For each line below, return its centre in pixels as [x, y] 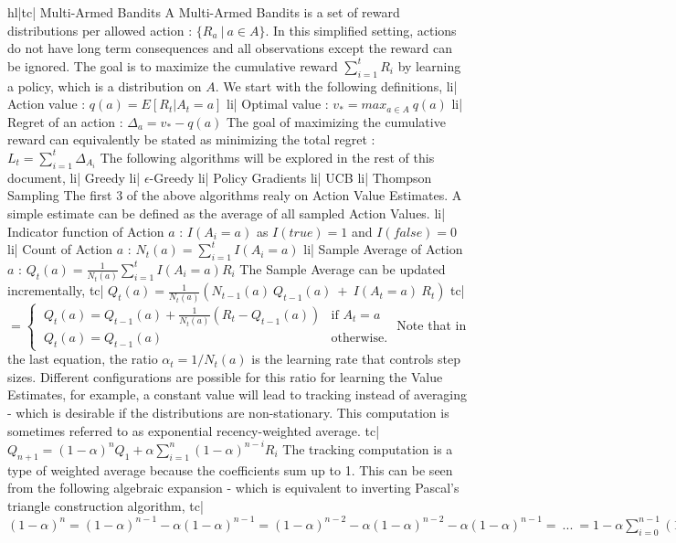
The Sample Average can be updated [343, 268]
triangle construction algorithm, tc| [106, 505]
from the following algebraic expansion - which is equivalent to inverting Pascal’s [233, 488]
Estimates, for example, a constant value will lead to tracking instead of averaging [238, 394]
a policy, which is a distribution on [105, 85]
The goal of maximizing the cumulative [336, 121]
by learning [429, 65]
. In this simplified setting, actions [361, 30]
